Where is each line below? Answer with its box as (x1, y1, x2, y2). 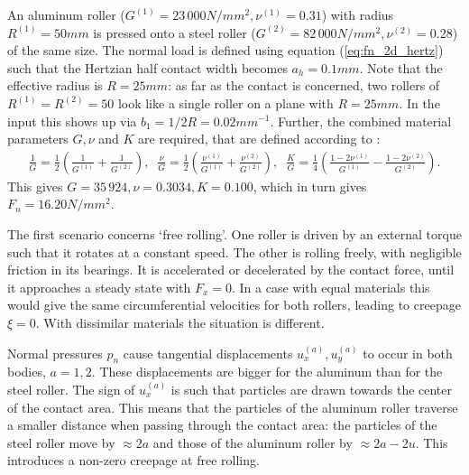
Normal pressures (7, 343, 103, 362)
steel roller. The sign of (7, 379, 135, 398)
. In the (399, 93, 440, 112)
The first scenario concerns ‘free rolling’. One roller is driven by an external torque (7, 224, 462, 243)
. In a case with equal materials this (231, 277, 430, 296)
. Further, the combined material (270, 111, 452, 130)
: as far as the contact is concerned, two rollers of (168, 76, 440, 95)
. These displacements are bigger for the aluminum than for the (91, 362, 443, 381)
